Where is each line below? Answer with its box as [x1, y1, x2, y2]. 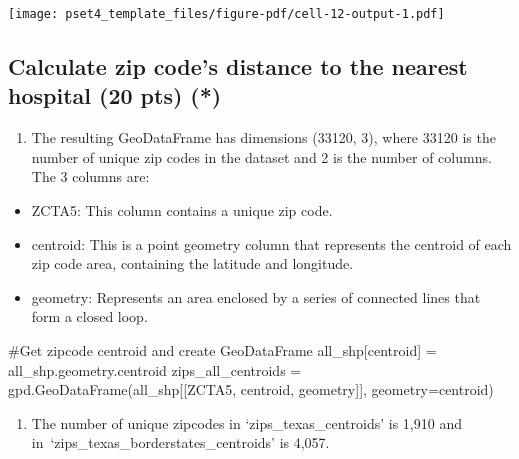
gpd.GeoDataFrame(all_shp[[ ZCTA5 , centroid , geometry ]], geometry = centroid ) [8, 379, 494, 400]
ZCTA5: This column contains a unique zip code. [31, 200, 333, 221]
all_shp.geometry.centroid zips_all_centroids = [8, 359, 302, 380]
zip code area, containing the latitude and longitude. [31, 253, 354, 274]
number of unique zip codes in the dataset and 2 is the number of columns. [31, 146, 492, 167]
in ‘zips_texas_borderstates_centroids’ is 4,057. [31, 432, 330, 453]
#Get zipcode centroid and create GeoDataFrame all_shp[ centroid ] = [8, 340, 437, 360]
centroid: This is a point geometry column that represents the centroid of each [31, 233, 512, 254]
